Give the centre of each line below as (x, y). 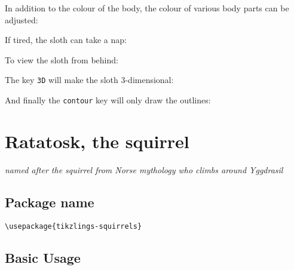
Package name (50, 202)
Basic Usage (43, 257)
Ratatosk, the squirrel (97, 141)
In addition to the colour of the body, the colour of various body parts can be (147, 8)
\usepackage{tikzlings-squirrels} (73, 226)
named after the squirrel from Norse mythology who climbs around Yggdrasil (144, 169)
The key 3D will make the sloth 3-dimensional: (89, 80)
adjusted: (22, 19)
